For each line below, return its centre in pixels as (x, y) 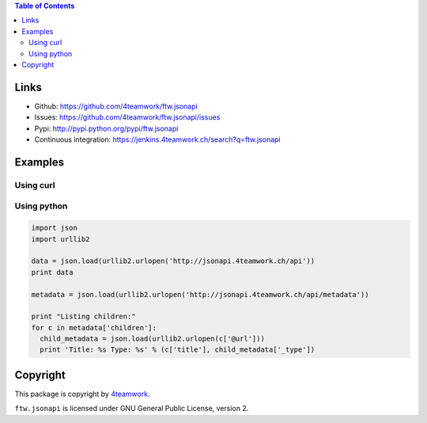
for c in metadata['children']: (94, 328)
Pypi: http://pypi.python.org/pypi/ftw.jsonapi (106, 128)
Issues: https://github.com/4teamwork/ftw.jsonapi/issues (127, 117)
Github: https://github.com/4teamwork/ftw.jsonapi (116, 106)
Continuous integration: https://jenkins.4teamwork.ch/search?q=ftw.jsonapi (157, 139)
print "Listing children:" (83, 316)
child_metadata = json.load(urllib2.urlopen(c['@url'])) (152, 339)
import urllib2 (60, 239)
